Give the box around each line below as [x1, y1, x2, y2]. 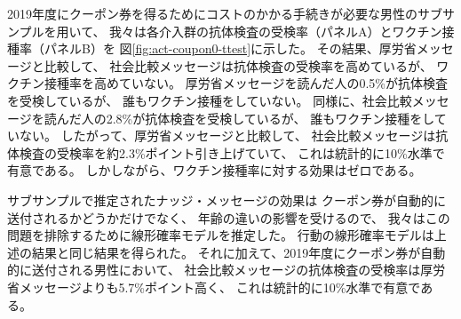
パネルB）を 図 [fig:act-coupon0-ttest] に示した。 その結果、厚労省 [44, 39, 417, 58]
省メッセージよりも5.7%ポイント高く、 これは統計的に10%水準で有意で [7, 277, 421, 296]
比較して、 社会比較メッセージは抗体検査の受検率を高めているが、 [44, 56, 433, 75]
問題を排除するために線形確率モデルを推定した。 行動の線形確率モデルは [7, 226, 434, 244]
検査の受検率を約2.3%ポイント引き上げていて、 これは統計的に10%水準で [19, 143, 445, 162]
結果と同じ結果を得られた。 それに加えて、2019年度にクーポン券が [31, 243, 421, 261]
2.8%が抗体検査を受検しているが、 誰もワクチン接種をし [106, 108, 434, 127]
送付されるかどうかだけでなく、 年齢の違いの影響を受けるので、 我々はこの [7, 208, 450, 227]
